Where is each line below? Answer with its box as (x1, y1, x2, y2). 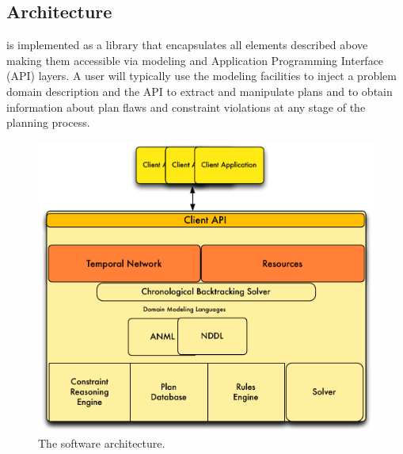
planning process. (6, 114, 90, 131)
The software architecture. (38, 434, 165, 451)
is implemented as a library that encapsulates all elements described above (6, 36, 368, 53)
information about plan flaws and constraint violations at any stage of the (6, 98, 366, 115)
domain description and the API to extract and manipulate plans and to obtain (6, 82, 393, 99)
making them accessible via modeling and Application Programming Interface (6, 52, 384, 68)
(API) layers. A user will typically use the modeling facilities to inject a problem (6, 67, 397, 84)
